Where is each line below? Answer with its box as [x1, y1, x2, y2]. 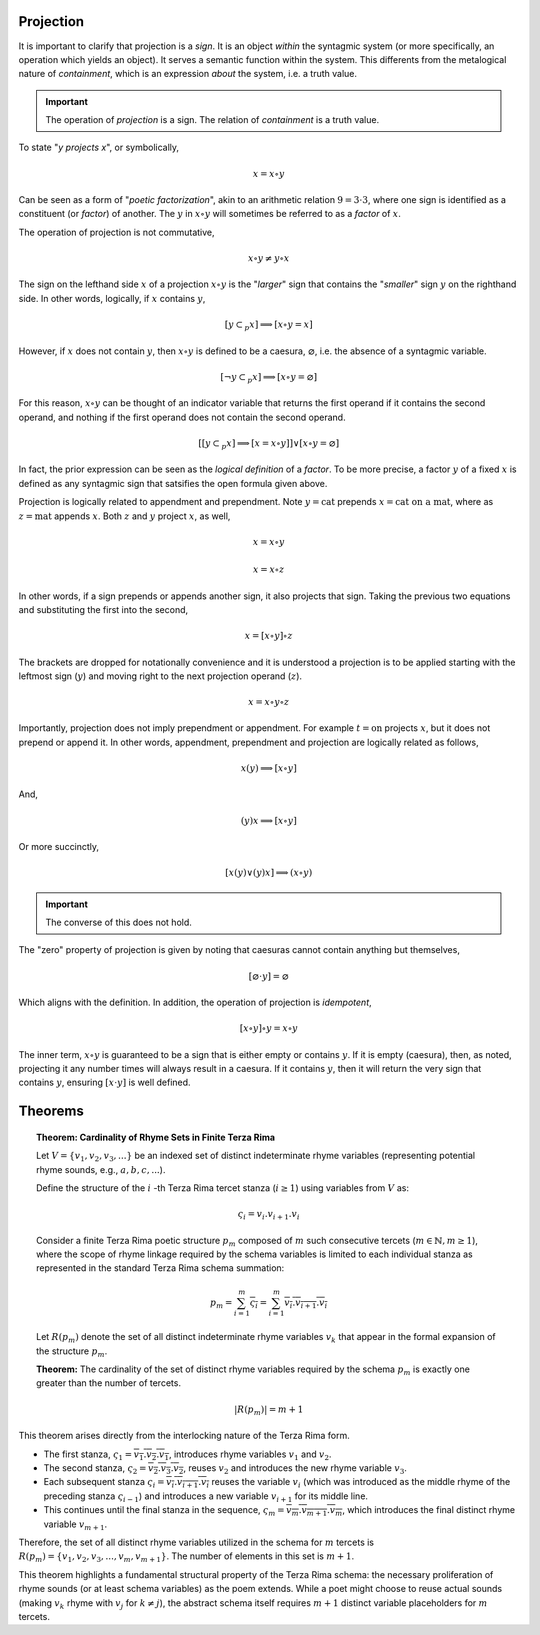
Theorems [18, 1103, 84, 1120]
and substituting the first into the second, [18, 603, 189, 615]
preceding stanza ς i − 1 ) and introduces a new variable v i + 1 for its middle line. [43, 1490, 369, 1504]
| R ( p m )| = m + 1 [233, 1403, 304, 1417]
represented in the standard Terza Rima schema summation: [36, 1262, 285, 1274]
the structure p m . [36, 1345, 108, 1359]
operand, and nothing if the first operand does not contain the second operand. [18, 411, 346, 423]
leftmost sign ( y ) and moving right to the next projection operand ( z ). [18, 670, 303, 682]
